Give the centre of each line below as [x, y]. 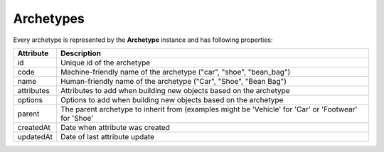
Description [81, 53]
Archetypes [49, 18]
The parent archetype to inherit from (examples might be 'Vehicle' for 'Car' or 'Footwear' [209, 109]
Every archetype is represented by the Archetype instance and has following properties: [143, 40]
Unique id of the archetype [106, 63]
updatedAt [35, 136]
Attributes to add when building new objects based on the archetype [176, 90]
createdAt [34, 127]
